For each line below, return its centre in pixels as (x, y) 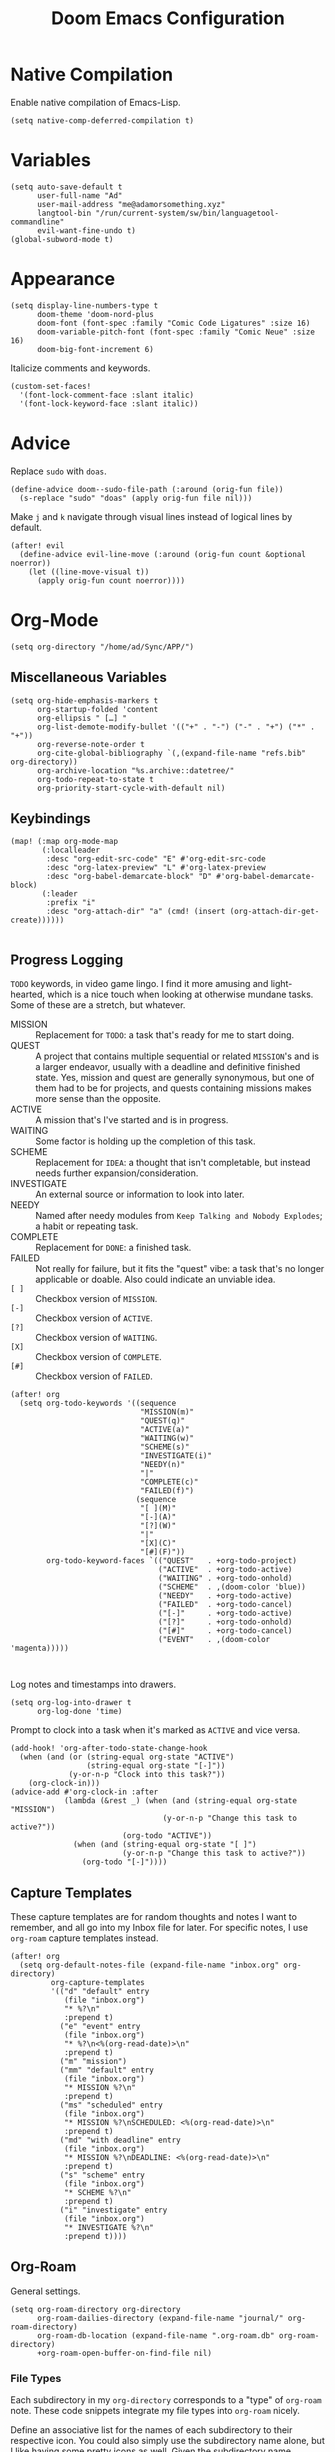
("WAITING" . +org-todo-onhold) (225, 1578)
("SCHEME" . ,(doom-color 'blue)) (232, 1587)
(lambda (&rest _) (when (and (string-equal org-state (180, 1801)
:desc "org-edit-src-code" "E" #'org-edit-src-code (156, 859)
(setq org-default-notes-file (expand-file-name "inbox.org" (149, 1965)
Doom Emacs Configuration (168, 18)
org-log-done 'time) (79, 1712)
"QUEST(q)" (162, 1421)
